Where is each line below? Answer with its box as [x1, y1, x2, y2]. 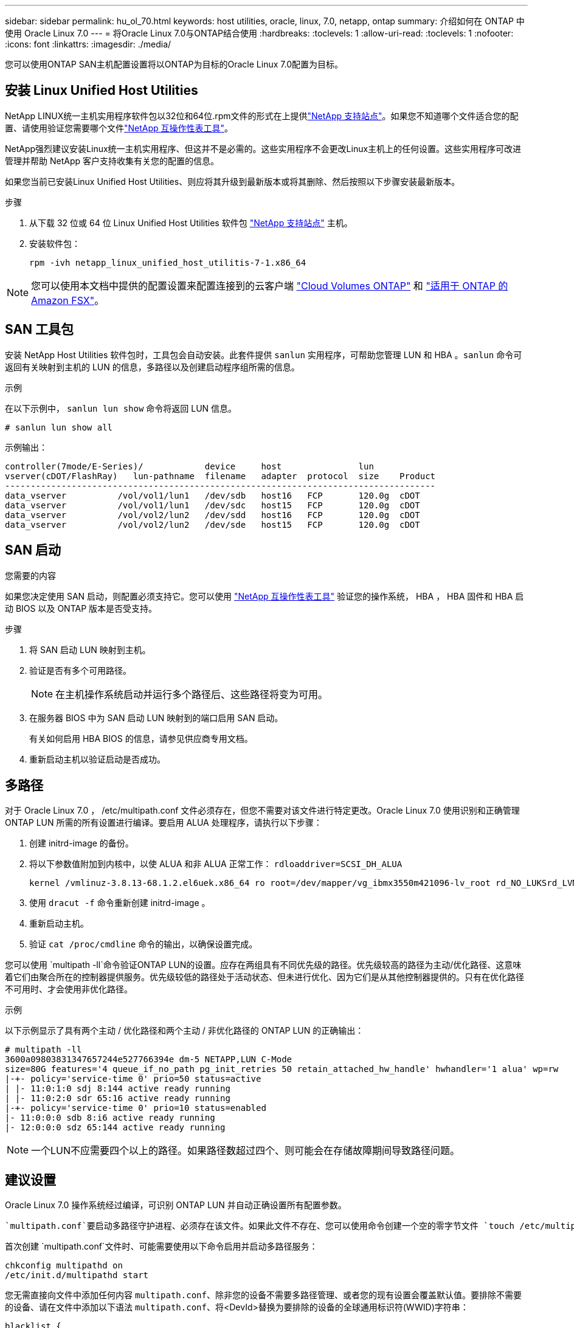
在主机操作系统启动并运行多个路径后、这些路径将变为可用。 [55, 688, 328, 700]
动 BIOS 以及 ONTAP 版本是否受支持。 [5, 603, 157, 614]
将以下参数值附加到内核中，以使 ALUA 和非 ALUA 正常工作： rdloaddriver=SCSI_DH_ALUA [29, 859, 403, 870]
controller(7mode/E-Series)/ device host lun [5, 461, 374, 471]
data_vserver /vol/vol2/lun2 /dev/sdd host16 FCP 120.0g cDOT [5, 510, 420, 520]
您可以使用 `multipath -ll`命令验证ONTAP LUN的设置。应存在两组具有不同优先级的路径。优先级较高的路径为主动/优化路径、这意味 [5, 960, 522, 970]
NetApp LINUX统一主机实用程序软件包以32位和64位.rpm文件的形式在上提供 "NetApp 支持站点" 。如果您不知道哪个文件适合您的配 [5, 110, 519, 121]
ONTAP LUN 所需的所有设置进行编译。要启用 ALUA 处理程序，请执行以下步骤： [5, 817, 322, 828]
